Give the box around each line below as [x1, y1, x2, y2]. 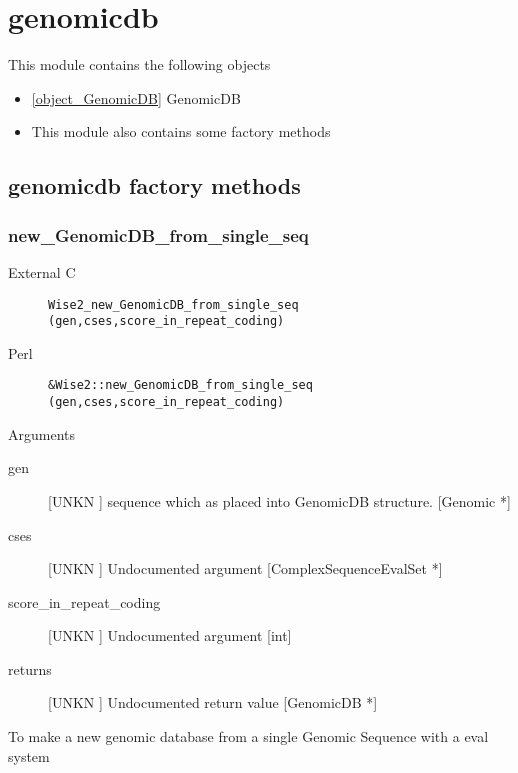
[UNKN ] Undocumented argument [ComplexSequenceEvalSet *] [48, 558, 443, 579]
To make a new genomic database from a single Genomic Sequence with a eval [8, 726, 489, 747]
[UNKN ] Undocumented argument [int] [48, 625, 292, 646]
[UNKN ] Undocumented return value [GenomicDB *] [48, 692, 378, 713]
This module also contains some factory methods [31, 121, 331, 142]
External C [8, 261, 76, 282]
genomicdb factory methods [8, 170, 301, 201]
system [8, 745, 50, 766]
